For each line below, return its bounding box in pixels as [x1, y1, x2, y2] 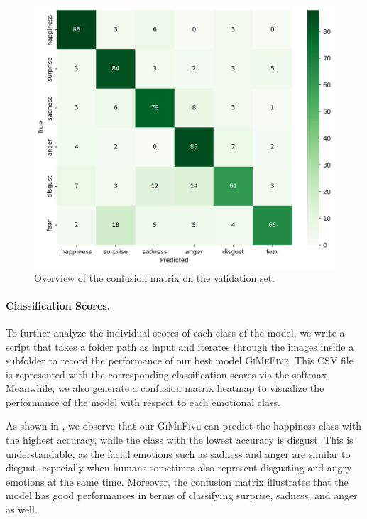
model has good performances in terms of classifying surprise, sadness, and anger [6, 488, 358, 503]
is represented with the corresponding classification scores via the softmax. [6, 366, 330, 381]
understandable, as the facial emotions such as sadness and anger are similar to [6, 446, 351, 461]
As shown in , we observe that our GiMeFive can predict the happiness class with [6, 418, 361, 433]
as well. [6, 502, 38, 517]
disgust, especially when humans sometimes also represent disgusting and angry [6, 460, 352, 475]
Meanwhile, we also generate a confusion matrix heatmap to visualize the [6, 381, 324, 395]
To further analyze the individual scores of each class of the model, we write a [6, 324, 345, 339]
